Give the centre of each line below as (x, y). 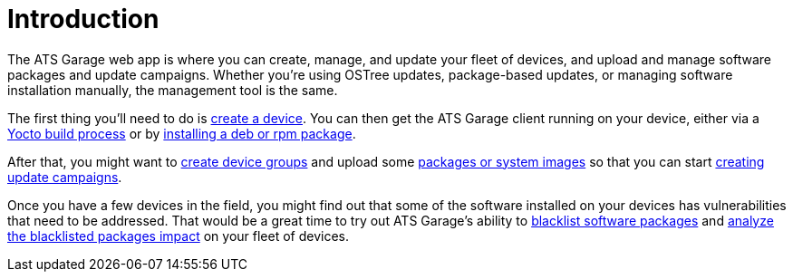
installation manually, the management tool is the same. (173, 90)
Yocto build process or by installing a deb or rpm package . (182, 133)
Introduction (83, 19)
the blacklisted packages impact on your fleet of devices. (178, 236)
